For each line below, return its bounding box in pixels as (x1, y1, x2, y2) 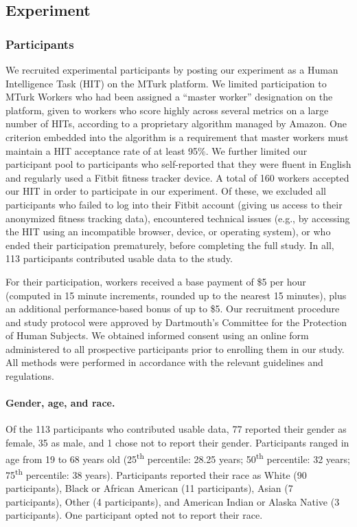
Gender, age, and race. (5, 396, 115, 410)
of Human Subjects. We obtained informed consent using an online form (5, 328, 309, 343)
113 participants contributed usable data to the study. (5, 251, 233, 266)
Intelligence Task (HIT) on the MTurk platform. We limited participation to (5, 76, 327, 90)
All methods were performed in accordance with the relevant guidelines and (5, 355, 323, 369)
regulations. (5, 369, 54, 383)
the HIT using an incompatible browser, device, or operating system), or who (5, 224, 331, 239)
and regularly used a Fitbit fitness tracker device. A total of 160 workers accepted (5, 170, 349, 184)
